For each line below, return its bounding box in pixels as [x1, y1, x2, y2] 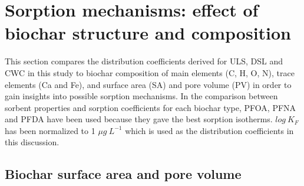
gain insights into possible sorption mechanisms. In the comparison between [5, 90, 278, 102]
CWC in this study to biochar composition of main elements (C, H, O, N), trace [5, 66, 295, 79]
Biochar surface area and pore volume [5, 165, 242, 183]
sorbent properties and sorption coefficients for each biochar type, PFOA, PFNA [5, 101, 296, 113]
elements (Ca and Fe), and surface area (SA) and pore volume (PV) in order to [5, 78, 292, 90]
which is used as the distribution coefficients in [125, 124, 294, 136]
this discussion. [5, 136, 60, 148]
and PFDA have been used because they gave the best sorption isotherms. [5, 113, 273, 125]
